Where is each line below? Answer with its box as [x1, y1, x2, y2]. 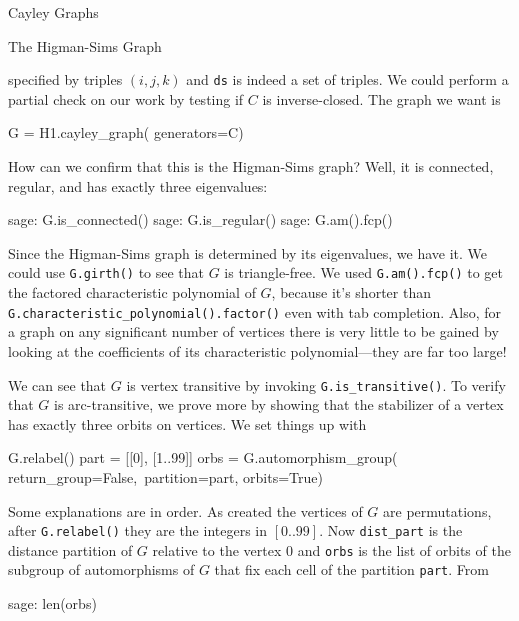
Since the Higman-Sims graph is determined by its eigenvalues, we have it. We [8, 242, 488, 263]
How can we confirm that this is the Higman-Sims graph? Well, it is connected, [8, 156, 494, 177]
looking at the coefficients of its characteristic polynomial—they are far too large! [8, 340, 507, 361]
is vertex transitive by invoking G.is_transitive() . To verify [126, 374, 506, 395]
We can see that [8, 374, 107, 395]
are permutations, [383, 500, 492, 521]
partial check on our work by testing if [8, 88, 244, 109]
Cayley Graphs [8, 2, 99, 22]
